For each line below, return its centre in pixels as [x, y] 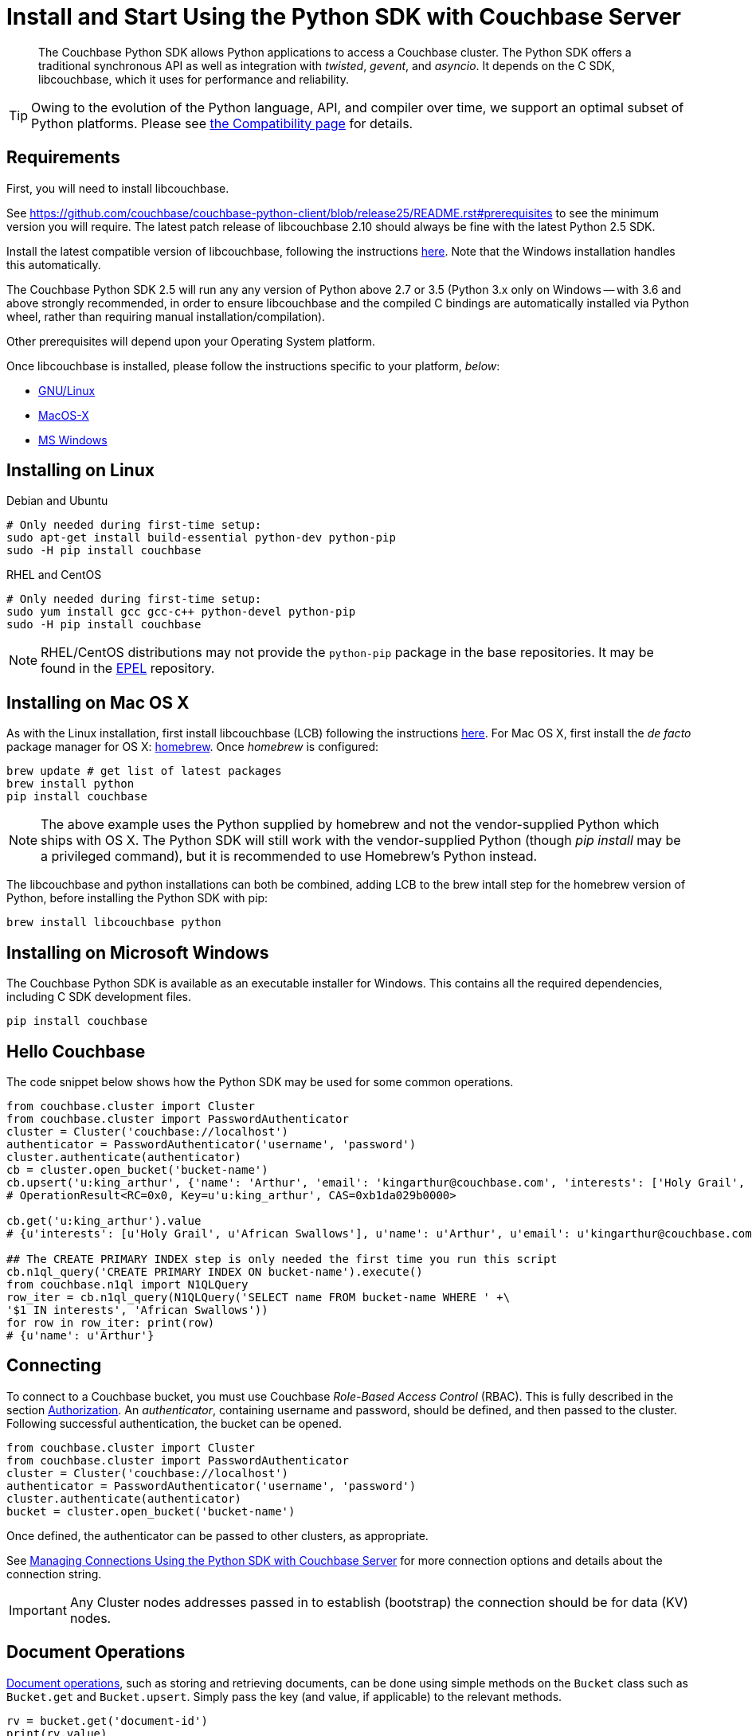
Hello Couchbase [76, 1051]
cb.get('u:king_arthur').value [104, 1220]
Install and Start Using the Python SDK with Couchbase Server [344, 17]
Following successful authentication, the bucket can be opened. [174, 1423]
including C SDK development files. [99, 997]
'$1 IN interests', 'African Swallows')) [137, 1310]
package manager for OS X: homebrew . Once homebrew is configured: [193, 747]
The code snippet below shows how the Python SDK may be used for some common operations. [260, 1081]
